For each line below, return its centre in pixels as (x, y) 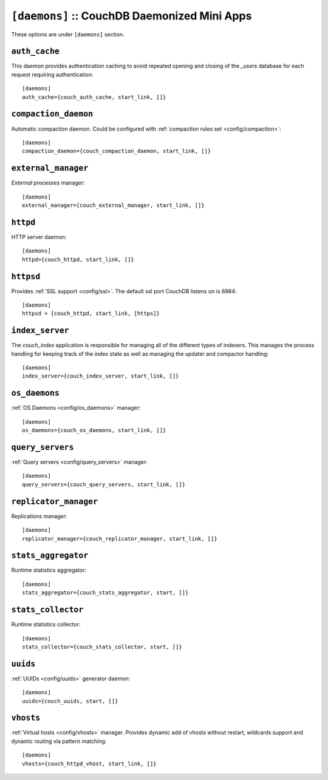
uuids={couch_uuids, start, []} (70, 701)
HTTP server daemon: (39, 237)
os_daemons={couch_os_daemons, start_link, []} (94, 430)
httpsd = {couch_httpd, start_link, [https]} (91, 314)
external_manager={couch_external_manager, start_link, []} (113, 205)
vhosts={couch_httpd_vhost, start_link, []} (90, 764)
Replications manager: (39, 516)
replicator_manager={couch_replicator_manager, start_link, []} (120, 538)
